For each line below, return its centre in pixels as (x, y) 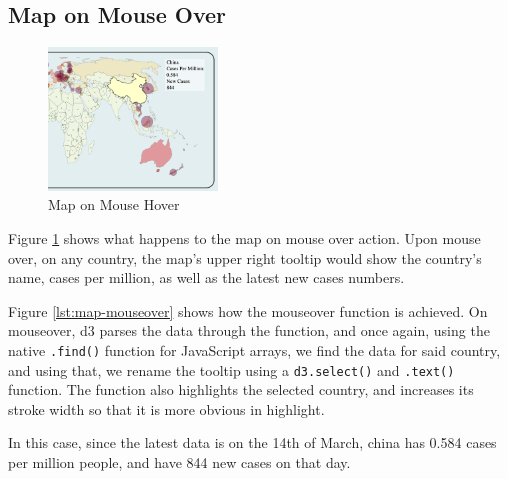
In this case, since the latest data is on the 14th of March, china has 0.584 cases (252, 442)
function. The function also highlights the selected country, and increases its (241, 389)
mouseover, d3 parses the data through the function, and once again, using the (249, 330)
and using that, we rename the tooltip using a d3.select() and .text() (231, 369)
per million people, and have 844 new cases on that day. (179, 462)
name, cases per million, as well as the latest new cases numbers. (206, 277)
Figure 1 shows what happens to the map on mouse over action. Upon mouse (244, 237)
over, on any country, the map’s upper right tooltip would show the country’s (245, 257)
